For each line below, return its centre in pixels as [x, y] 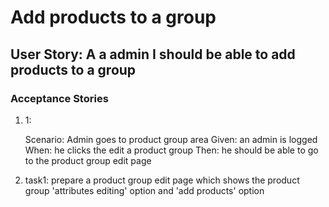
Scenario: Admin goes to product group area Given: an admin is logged [171, 139]
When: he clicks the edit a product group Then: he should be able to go [171, 150]
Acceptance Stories [59, 98]
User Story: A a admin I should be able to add [153, 54]
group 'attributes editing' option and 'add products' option [144, 190]
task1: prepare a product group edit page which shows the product [162, 180]
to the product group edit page [88, 160]
